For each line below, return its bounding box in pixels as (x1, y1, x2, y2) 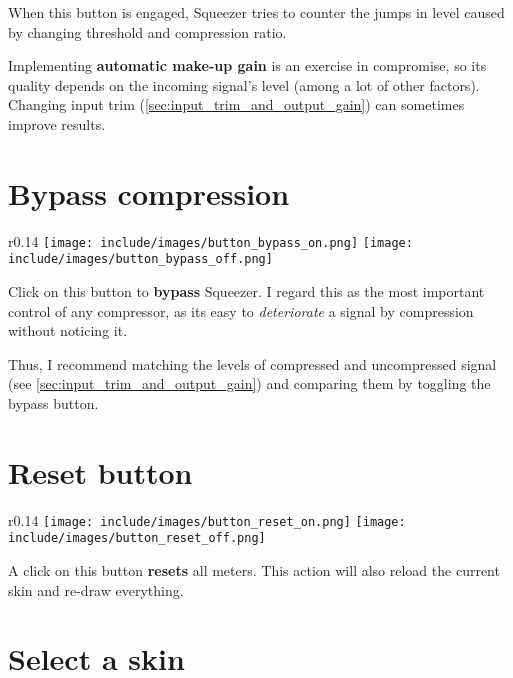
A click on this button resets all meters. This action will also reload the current (8, 560, 500, 580)
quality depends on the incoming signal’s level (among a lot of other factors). (8, 74, 480, 95)
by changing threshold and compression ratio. (8, 21, 287, 42)
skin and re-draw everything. (8, 579, 184, 600)
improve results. (8, 113, 106, 134)
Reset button (8, 451, 193, 492)
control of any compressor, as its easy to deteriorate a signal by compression (8, 300, 474, 321)
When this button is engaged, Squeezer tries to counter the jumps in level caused (8, 2, 505, 22)
